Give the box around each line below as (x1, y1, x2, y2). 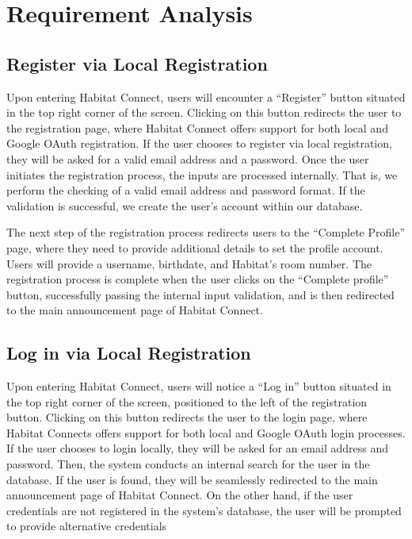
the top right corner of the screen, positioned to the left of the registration (6, 393, 368, 410)
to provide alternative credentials (6, 518, 167, 534)
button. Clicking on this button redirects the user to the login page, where (6, 409, 368, 425)
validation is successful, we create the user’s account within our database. (6, 197, 363, 214)
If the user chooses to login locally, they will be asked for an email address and (6, 440, 389, 456)
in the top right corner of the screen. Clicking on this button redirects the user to (6, 104, 402, 121)
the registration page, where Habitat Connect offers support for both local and (6, 119, 388, 136)
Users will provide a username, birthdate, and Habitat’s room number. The (6, 255, 372, 271)
